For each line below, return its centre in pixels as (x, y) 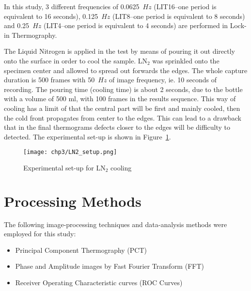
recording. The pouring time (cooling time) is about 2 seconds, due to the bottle (123, 89)
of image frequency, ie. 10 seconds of (163, 80)
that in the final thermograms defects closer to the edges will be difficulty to (117, 127)
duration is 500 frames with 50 (49, 80)
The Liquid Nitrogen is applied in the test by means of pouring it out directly (119, 51)
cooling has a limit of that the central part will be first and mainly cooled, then (122, 108)
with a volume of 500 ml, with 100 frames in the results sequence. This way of (120, 99)
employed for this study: (40, 234)
